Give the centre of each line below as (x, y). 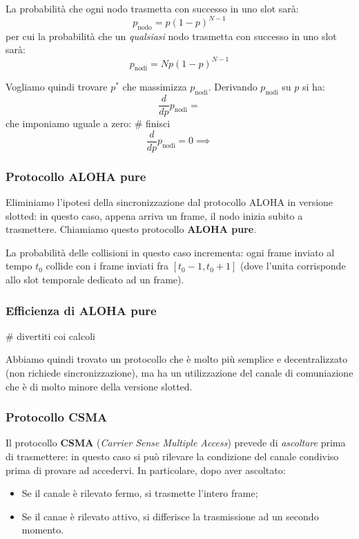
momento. (43, 530)
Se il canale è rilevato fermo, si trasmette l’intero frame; (140, 493)
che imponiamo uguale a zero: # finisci (88, 123)
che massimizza (155, 87)
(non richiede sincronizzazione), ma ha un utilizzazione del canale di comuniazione (179, 373)
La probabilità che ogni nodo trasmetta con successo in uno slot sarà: (152, 8)
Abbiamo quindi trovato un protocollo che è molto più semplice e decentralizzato (177, 359)
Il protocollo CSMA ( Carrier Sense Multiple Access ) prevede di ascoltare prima (176, 443)
